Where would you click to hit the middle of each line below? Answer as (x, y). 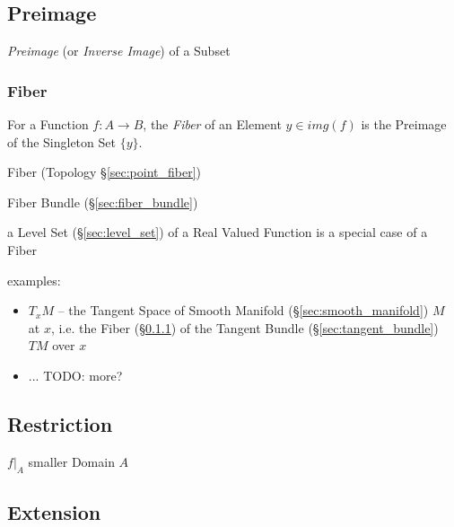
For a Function (48, 124)
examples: (34, 280)
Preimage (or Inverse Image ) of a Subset (119, 51)
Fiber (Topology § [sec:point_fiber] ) (105, 172)
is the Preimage (404, 124)
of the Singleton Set (61, 141)
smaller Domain (71, 461)
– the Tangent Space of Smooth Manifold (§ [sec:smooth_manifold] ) (243, 310)
